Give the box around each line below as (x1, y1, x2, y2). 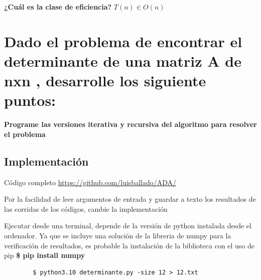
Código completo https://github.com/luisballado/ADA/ (4, 177, 177, 187)
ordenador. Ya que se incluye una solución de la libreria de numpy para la (4, 230, 231, 241)
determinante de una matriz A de (4, 50, 241, 71)
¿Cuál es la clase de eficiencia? (4, 2, 112, 12)
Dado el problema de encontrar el (4, 31, 242, 51)
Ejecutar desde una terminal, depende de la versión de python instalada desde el (4, 220, 251, 231)
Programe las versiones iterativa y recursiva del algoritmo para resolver (4, 119, 257, 129)
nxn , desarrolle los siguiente (4, 70, 206, 91)
